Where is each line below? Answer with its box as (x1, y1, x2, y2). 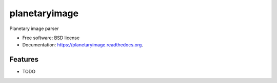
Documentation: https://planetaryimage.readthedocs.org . (22, 42, 143, 48)
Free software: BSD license (22, 35, 80, 41)
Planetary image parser (9, 25, 59, 32)
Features (9, 55, 38, 64)
